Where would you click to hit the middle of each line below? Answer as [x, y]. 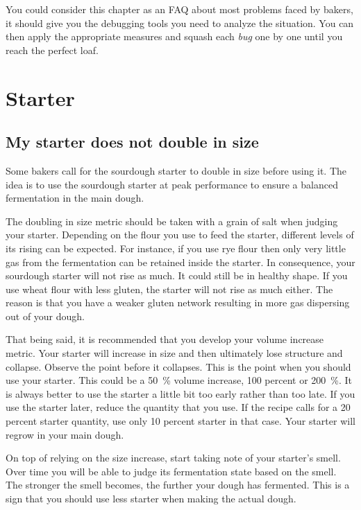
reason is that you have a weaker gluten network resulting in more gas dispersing [178, 302]
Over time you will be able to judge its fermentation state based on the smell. [171, 471]
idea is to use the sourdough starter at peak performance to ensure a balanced [172, 184]
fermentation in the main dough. [75, 198]
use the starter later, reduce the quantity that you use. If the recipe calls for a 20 [178, 407]
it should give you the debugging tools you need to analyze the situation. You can [180, 23]
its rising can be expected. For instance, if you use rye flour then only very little [176, 248]
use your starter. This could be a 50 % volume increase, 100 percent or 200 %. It [179, 380]
